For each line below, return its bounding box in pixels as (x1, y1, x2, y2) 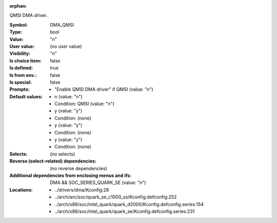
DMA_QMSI (50, 22, 74, 28)
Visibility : (9, 50, 31, 56)
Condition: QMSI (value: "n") (54, 100, 115, 107)
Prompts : (9, 86, 30, 92)
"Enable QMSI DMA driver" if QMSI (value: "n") (54, 86, 153, 92)
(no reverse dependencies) (50, 165, 107, 171)
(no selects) (50, 151, 75, 157)
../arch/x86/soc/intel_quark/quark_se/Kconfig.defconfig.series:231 (54, 208, 195, 214)
